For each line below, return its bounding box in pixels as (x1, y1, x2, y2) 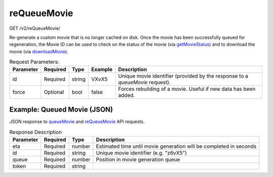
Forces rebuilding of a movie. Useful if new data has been (118, 86, 256, 93)
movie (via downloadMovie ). (9, 48, 68, 54)
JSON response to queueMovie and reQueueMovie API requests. (9, 119, 145, 125)
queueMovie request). (118, 79, 171, 86)
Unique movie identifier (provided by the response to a (118, 73, 249, 80)
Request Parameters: (9, 58, 60, 66)
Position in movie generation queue (96, 156, 180, 163)
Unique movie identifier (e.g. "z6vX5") (96, 149, 187, 156)
